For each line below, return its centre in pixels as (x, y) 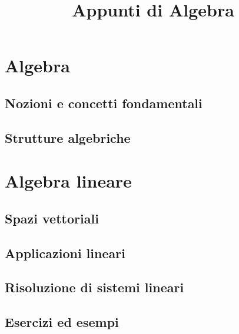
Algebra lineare (68, 181)
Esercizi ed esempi (62, 322)
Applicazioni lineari (65, 253)
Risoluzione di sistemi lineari (94, 287)
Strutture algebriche (68, 137)
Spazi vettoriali (52, 218)
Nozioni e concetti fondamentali (104, 103)
